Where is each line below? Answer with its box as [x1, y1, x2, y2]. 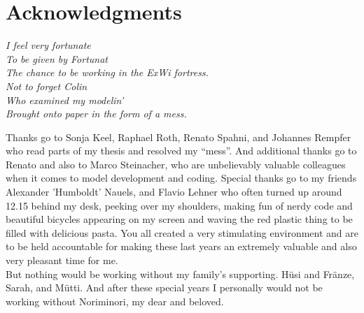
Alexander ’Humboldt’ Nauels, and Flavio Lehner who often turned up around [6, 184, 342, 199]
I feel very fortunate [6, 38, 91, 52]
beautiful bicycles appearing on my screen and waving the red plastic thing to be [6, 212, 353, 226]
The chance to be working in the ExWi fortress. [6, 65, 209, 80]
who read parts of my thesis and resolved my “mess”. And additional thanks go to [6, 143, 357, 158]
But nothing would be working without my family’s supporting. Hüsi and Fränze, [6, 266, 355, 281]
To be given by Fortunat [6, 51, 108, 66]
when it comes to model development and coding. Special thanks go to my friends [6, 170, 357, 185]
